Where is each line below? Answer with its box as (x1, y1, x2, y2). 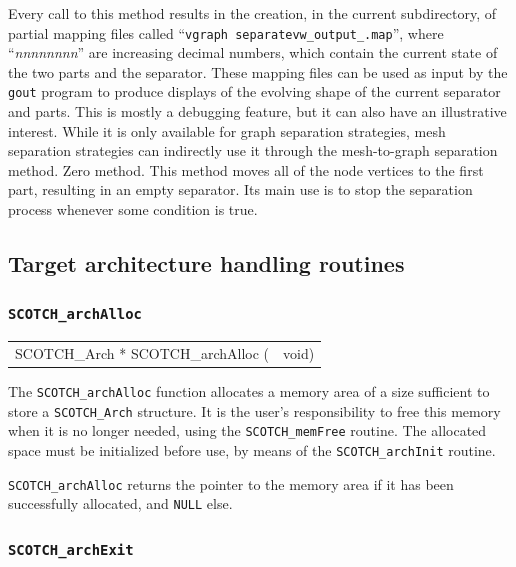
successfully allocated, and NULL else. (8, 493, 233, 514)
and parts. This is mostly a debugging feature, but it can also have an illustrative (8, 101, 507, 122)
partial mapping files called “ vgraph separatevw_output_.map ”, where (8, 22, 444, 43)
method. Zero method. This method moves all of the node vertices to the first (8, 159, 484, 180)
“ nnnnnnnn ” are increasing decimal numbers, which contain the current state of (8, 42, 498, 63)
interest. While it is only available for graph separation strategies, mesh (8, 120, 446, 141)
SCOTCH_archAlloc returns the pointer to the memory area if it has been (8, 473, 454, 494)
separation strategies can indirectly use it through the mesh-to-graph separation (8, 140, 498, 161)
